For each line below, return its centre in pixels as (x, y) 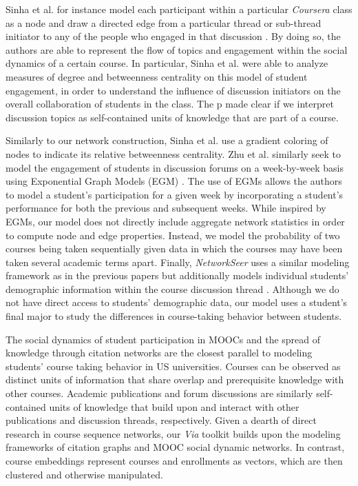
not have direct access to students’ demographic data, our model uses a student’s (177, 302)
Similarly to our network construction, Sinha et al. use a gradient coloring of (167, 140)
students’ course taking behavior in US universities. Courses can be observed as (173, 366)
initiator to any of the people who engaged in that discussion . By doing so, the (173, 36)
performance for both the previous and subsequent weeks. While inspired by (166, 208)
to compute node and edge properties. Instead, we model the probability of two (173, 235)
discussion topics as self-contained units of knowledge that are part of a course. (172, 117)
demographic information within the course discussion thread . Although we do (172, 288)
